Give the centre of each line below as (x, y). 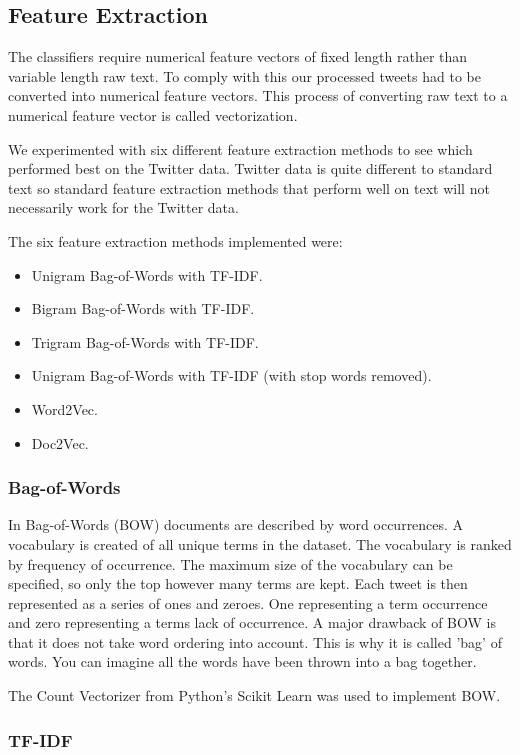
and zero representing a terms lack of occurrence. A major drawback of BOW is (252, 622)
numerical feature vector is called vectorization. (153, 114)
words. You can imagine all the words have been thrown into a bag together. (242, 661)
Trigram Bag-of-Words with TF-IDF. (145, 341)
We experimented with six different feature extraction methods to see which (240, 148)
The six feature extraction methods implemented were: (175, 240)
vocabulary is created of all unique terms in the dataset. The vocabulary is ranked (260, 543)
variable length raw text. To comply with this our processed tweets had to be (244, 75)
